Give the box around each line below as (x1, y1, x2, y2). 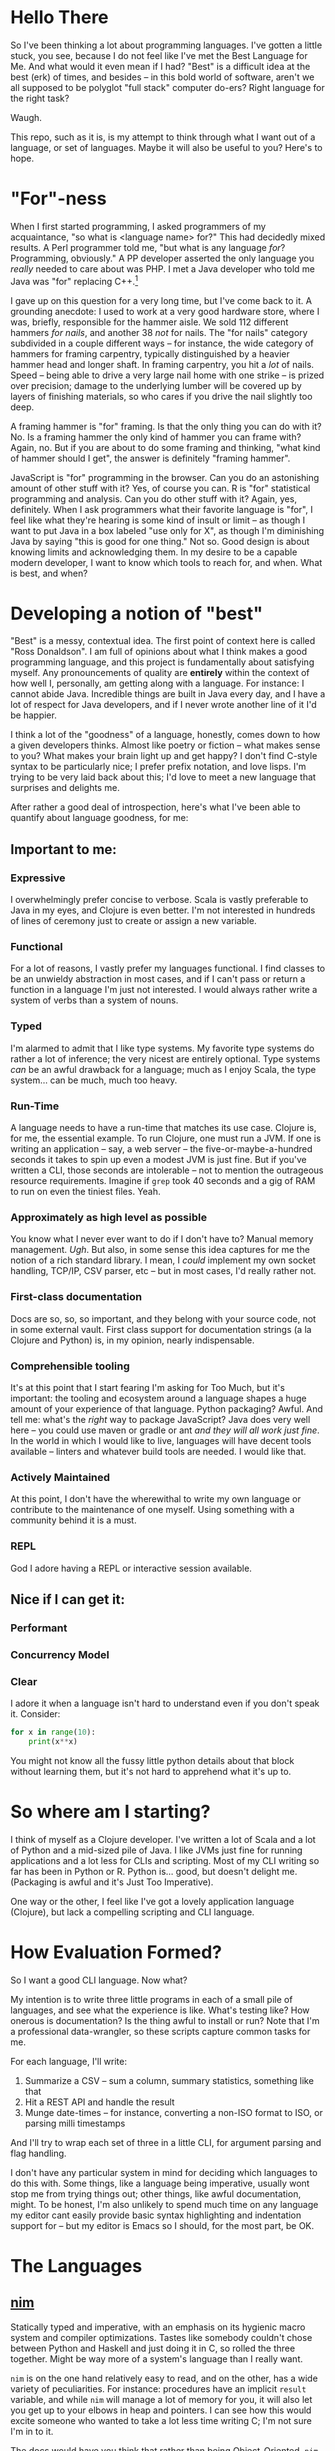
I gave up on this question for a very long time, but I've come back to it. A (10, 294, 313, 306)
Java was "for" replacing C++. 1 (10, 273, 139, 287)
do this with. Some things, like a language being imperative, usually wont (10, 2177, 310, 2189)
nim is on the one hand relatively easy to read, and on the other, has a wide (10, 2372, 318, 2384)
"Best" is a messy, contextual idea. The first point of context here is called (10, 635, 316, 647)
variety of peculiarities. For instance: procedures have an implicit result (10, 2382, 307, 2395)
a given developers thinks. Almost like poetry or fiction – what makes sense (10, 739, 321, 751)
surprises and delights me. (10, 782, 120, 794)
